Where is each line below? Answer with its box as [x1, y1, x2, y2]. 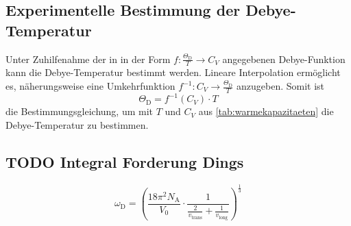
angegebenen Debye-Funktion [222, 51, 346, 66]
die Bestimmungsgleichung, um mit [5, 104, 153, 118]
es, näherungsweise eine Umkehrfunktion [5, 79, 175, 93]
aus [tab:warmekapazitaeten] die [198, 104, 334, 118]
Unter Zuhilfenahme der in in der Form [5, 51, 171, 66]
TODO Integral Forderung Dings [5, 151, 244, 172]
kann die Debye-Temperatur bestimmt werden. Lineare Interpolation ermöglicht [5, 65, 341, 79]
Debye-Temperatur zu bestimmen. [5, 117, 149, 131]
